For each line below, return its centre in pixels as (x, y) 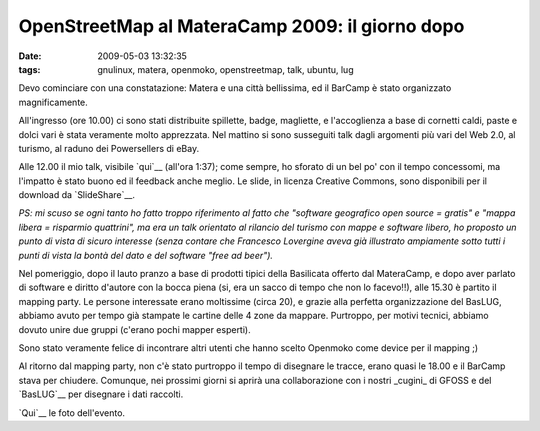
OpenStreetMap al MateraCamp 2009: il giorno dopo (241, 26)
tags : (29, 69)
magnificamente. (53, 102)
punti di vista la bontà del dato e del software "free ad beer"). (146, 255)
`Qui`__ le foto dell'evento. (71, 412)
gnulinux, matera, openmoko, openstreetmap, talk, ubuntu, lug (225, 69)
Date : (30, 56)
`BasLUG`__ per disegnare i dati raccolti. (101, 394)
